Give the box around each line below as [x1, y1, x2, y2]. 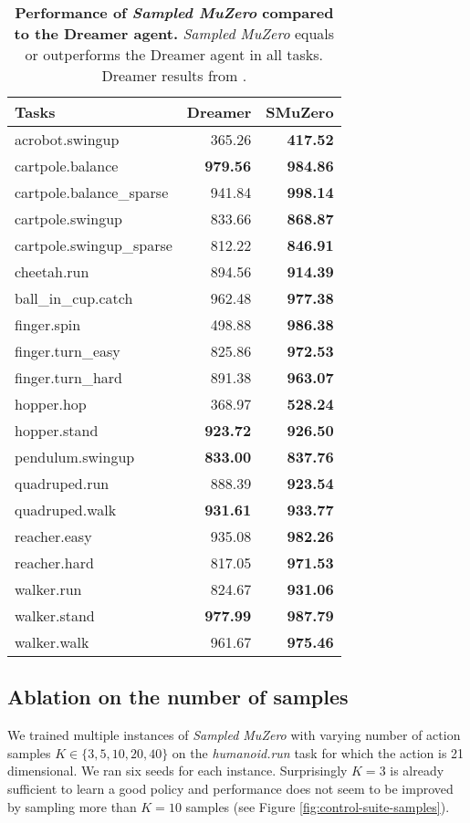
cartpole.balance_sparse [15, 182, 169, 203]
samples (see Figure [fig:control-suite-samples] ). [185, 797, 450, 816]
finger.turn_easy [15, 340, 120, 361]
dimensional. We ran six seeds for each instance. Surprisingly [7, 761, 348, 780]
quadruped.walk [15, 499, 117, 520]
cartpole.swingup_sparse [15, 234, 172, 255]
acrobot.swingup [15, 129, 120, 150]
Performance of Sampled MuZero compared [15, 2, 334, 23]
